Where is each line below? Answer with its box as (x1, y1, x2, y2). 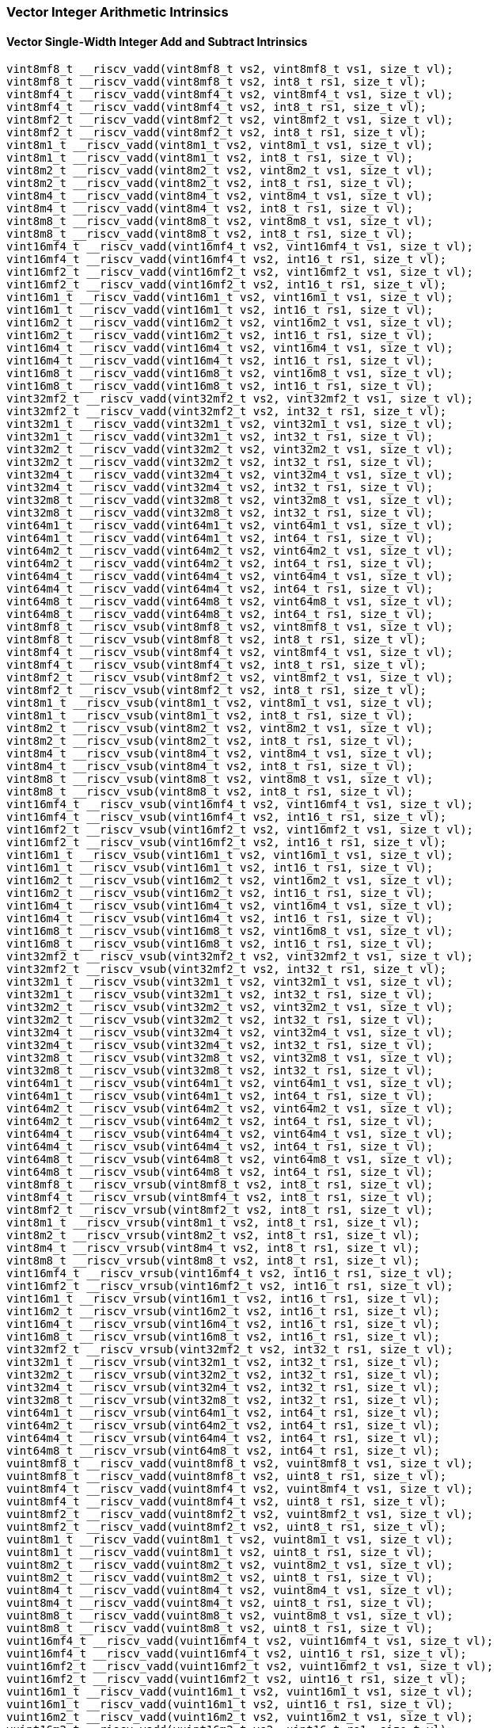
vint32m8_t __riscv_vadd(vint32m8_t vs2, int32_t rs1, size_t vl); (6, 506, 434, 520)
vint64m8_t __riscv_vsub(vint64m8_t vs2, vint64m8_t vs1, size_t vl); (6, 1153, 453, 1166)
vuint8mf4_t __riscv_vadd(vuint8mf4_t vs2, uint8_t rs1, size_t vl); (6, 1495, 447, 1509)
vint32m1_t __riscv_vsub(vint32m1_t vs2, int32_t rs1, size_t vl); (6, 988, 434, 1001)
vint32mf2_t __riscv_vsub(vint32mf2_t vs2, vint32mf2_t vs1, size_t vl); (6, 950, 474, 963)
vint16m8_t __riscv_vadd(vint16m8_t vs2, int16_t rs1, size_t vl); (6, 380, 434, 393)
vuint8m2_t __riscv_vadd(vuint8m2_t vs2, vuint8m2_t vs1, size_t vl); (6, 1558, 453, 1572)
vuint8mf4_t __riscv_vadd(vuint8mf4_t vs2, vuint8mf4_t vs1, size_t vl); (6, 1482, 474, 1496)
